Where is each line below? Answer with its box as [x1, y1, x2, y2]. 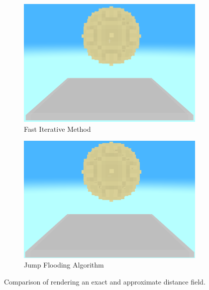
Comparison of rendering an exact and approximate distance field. [4, 276, 206, 287]
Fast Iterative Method [24, 123, 91, 134]
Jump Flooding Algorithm [24, 260, 104, 270]
